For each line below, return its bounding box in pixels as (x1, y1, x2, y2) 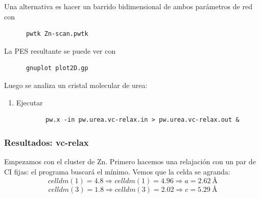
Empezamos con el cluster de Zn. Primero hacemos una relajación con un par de (4, 156, 256, 166)
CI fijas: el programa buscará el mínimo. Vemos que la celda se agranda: (4, 166, 230, 177)
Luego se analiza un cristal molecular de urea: (4, 79, 148, 90)
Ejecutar (16, 97, 43, 107)
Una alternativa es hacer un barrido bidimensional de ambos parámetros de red (4, 1, 252, 11)
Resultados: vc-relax (4, 136, 89, 148)
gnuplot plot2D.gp (26, 64, 88, 72)
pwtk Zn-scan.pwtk (26, 30, 88, 38)
